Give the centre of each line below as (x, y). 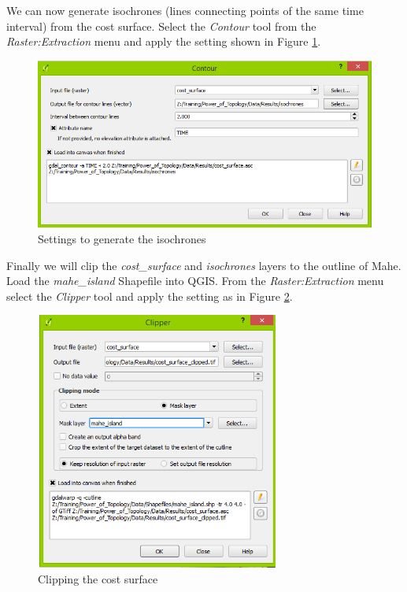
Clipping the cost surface (98, 578)
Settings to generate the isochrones (122, 238)
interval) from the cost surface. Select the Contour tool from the (161, 26)
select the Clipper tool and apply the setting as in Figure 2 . (150, 296)
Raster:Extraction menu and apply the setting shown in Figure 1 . (164, 41)
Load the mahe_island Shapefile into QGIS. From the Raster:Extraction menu (195, 281)
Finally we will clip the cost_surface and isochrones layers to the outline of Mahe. (204, 265)
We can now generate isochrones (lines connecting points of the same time (185, 10)
